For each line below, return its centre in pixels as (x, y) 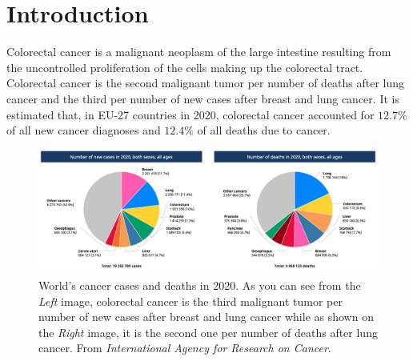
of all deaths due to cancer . (264, 130)
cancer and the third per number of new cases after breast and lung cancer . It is (203, 98)
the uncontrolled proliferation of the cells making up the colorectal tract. (185, 67)
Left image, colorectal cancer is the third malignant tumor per (190, 301)
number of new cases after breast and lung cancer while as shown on (206, 317)
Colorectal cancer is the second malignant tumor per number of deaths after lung (206, 83)
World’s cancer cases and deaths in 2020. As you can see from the (200, 285)
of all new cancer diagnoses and (84, 130)
